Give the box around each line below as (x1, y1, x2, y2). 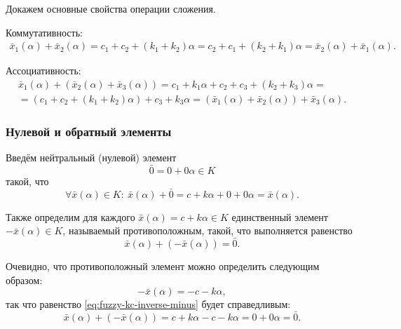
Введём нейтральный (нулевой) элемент (6, 150, 177, 165)
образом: (6, 272, 43, 287)
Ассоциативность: (6, 63, 81, 78)
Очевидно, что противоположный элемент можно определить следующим (6, 259, 320, 274)
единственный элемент (231, 209, 328, 224)
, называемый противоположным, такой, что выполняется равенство (62, 223, 353, 238)
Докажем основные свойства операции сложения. (6, 1, 216, 15)
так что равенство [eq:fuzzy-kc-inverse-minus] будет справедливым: (6, 297, 291, 311)
